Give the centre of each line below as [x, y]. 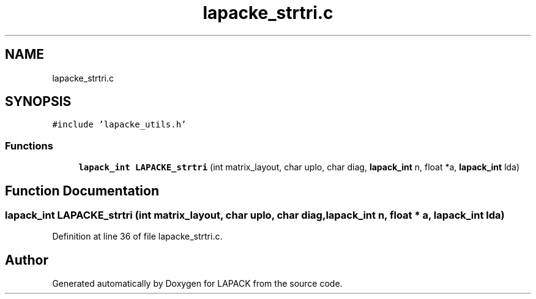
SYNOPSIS [38, 102]
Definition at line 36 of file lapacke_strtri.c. [137, 237]
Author [27, 260]
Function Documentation [82, 191]
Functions [29, 146]
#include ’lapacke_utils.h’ [119, 125]
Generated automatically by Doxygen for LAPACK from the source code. [197, 284]
